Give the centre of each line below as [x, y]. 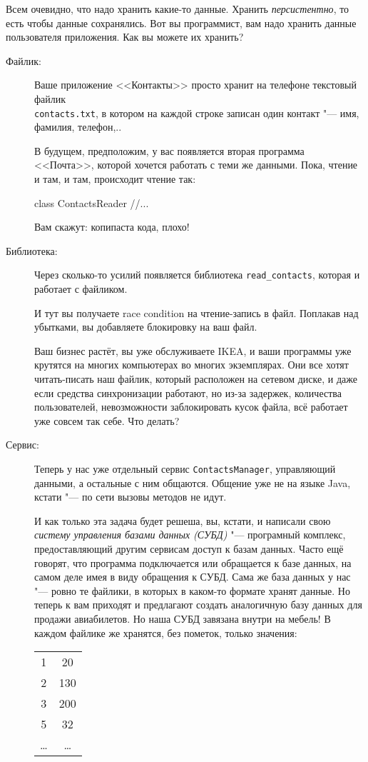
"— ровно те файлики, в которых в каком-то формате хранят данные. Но [192, 590]
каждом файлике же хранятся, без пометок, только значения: [166, 632]
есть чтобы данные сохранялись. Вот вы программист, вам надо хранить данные [181, 22]
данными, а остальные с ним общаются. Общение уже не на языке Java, [193, 482]
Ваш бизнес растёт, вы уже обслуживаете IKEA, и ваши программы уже [193, 350]
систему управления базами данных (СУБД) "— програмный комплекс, [190, 535]
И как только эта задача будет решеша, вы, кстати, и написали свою [183, 520]
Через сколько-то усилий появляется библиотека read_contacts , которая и [197, 275]
